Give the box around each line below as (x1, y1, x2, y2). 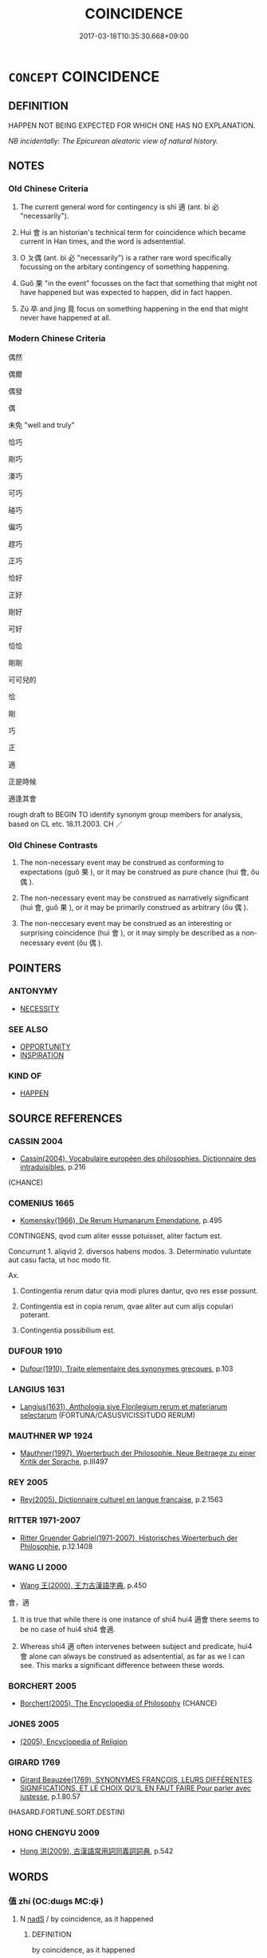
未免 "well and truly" (8, 420, 76, 430)
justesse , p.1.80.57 (19, 1791, 81, 1801)
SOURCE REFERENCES (8, 1111, 123, 1125)
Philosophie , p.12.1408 (19, 1541, 93, 1551)
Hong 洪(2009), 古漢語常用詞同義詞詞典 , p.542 (19, 1846, 174, 1856)
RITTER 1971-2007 (8, 1515, 81, 1526)
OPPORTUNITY (19, 1042, 71, 1051)
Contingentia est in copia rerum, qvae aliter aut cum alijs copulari (19, 1301, 234, 1311)
